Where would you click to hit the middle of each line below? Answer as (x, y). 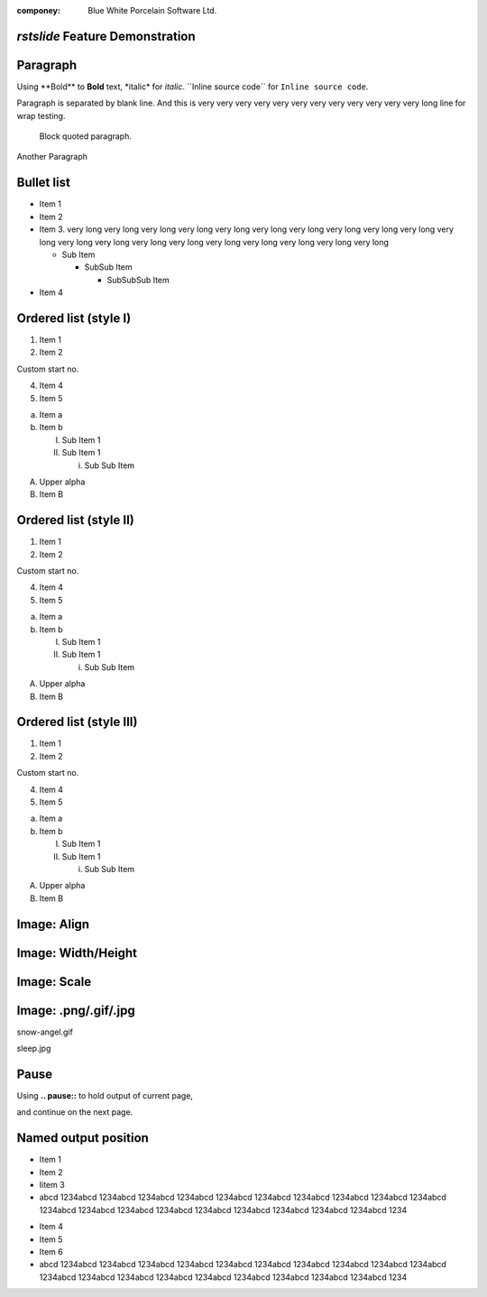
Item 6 (51, 1252)
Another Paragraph (52, 157)
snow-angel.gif (45, 1032)
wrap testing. (41, 115)
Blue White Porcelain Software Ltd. (152, 10)
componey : (38, 10)
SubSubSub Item (138, 280)
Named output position (83, 1138)
